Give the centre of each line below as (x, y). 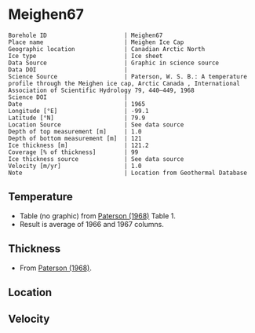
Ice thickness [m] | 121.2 (78, 145)
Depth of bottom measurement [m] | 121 (75, 138)
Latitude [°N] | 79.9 (77, 118)
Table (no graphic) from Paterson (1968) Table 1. (98, 216)
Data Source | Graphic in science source (114, 63)
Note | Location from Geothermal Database (127, 173)
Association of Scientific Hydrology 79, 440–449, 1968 (101, 90)
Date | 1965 (77, 104)
